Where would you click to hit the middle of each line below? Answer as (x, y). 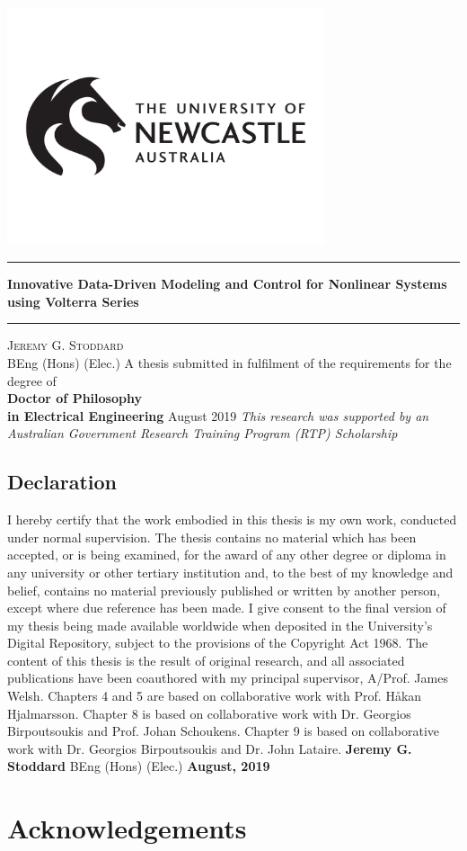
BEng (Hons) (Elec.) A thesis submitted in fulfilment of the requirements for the (229, 362)
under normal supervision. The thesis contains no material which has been (212, 537)
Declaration (62, 482)
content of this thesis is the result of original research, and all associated (206, 660)
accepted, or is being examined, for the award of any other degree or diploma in (227, 555)
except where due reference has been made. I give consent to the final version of (227, 608)
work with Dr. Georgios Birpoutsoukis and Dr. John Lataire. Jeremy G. (210, 748)
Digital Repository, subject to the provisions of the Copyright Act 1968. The (218, 643)
